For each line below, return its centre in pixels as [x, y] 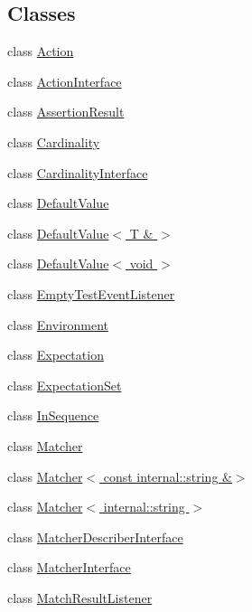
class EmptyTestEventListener [91, 293]
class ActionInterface [65, 81]
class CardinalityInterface [78, 172]
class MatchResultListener [80, 597]
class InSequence [53, 415]
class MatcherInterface [69, 567]
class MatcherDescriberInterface [95, 537]
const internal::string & [168, 476]
